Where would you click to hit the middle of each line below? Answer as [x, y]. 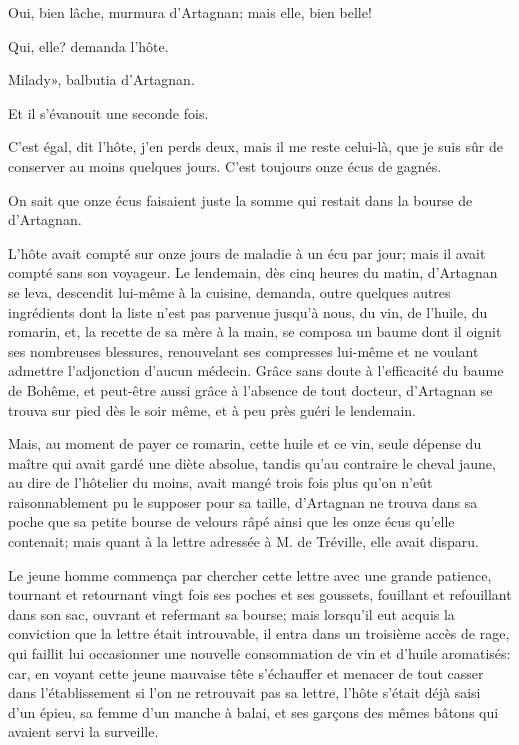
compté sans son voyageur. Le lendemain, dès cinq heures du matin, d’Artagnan [253, 272]
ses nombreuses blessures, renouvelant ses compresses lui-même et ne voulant [243, 350]
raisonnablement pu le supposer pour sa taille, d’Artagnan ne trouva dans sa [243, 501]
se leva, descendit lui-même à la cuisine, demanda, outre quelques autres [229, 291]
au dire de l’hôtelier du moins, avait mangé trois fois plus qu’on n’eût [220, 482]
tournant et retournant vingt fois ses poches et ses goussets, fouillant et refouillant [260, 594]
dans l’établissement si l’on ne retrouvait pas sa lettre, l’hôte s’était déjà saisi [244, 692]
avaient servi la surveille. [83, 731]
